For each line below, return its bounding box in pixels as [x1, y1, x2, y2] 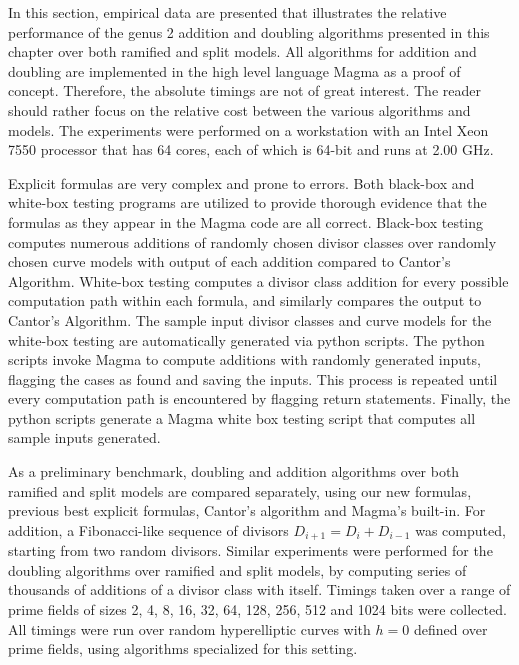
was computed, [415, 519, 506, 540]
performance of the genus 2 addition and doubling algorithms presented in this [8, 21, 490, 42]
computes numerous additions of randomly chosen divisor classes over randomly [8, 231, 497, 252]
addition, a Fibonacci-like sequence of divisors [8, 519, 289, 540]
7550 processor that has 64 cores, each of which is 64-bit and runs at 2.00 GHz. [8, 139, 494, 160]
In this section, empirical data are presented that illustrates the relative [8, 2, 447, 22]
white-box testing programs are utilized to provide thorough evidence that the [8, 192, 487, 213]
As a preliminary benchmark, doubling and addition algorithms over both [8, 461, 460, 482]
